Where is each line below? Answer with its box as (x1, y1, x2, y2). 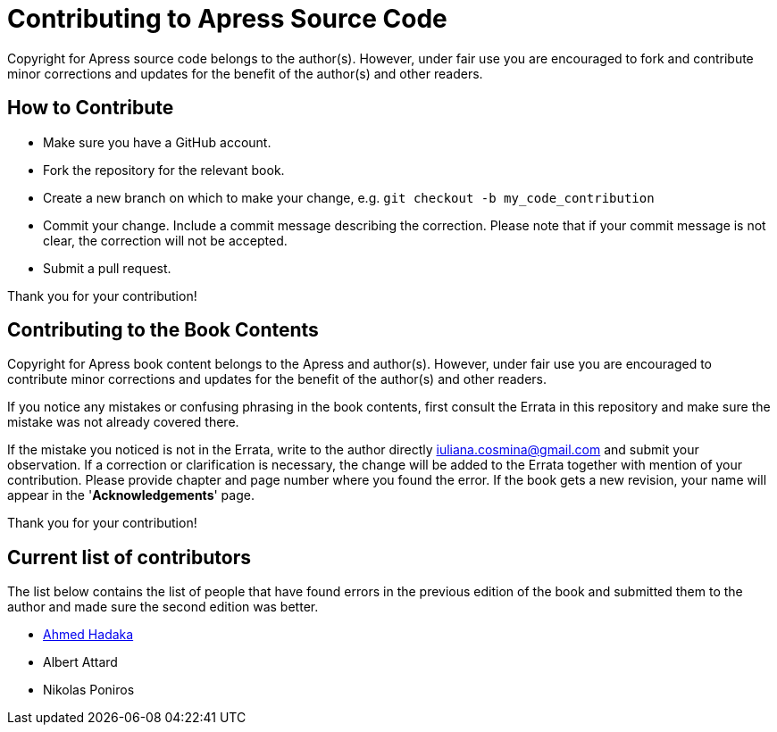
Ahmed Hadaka (43, 627, 134, 643)
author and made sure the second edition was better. (7, 599, 319, 615)
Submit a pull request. (43, 260, 171, 276)
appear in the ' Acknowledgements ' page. (7, 487, 255, 503)
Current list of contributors (7, 545, 251, 569)
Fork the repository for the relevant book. (43, 162, 285, 178)
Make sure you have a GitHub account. (43, 134, 272, 150)
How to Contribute (7, 96, 174, 120)
